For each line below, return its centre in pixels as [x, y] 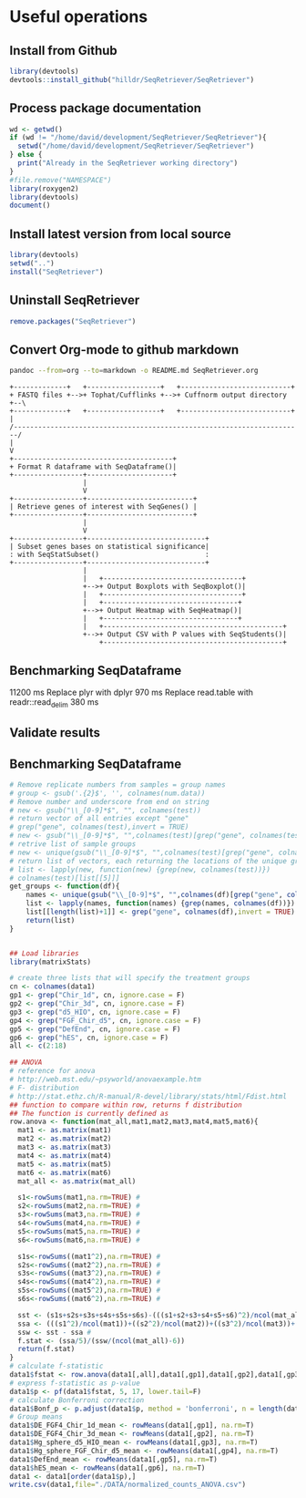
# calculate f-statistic [56, 1366]
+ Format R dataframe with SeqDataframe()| [93, 467]
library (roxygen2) [44, 189]
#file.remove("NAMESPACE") [61, 180]
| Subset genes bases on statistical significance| [109, 547]
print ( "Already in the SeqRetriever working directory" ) [128, 163]
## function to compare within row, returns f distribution [126, 1105]
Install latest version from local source [121, 234]
